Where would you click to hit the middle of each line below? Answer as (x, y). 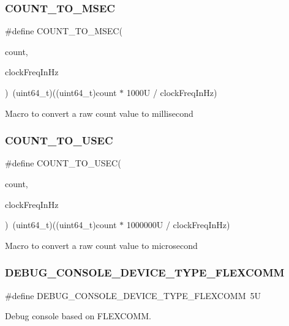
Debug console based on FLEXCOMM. (78, 316)
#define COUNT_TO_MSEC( (64, 31)
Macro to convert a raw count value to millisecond (99, 113)
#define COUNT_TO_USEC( (63, 163)
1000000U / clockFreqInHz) (178, 225)
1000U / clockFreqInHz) (172, 92)
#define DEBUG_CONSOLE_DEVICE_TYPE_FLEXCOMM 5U (133, 295)
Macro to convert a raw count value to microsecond (101, 245)
